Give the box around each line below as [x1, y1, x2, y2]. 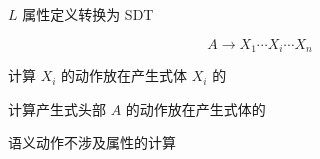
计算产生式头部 [8, 98, 106, 119]
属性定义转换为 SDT [22, 4, 154, 24]
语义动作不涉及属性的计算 [8, 132, 176, 153]
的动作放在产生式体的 [125, 98, 266, 119]
